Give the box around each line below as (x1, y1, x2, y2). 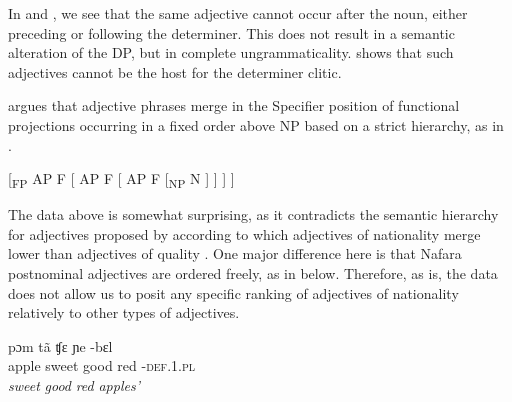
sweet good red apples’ (8, 375, 140, 396)
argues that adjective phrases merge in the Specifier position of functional (8, 95, 460, 116)
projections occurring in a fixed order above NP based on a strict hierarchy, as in (8, 114, 504, 135)
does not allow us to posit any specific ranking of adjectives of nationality (8, 282, 459, 303)
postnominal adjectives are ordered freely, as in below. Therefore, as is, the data (8, 263, 498, 284)
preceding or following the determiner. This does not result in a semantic (8, 22, 455, 43)
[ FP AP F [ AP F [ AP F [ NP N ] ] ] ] (8, 168, 235, 191)
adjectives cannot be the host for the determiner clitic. (8, 61, 342, 82)
